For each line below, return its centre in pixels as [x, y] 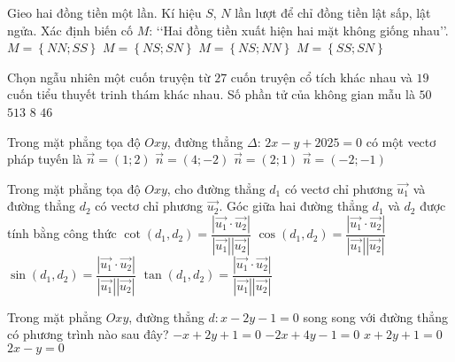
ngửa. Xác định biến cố [70, 30]
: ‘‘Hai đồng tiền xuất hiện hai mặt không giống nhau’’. [299, 30]
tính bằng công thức [62, 233]
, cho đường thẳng [216, 188]
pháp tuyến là [45, 159]
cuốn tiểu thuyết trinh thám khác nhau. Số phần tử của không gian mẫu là [211, 94]
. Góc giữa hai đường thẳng [293, 206]
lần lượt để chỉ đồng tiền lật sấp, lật [333, 12]
